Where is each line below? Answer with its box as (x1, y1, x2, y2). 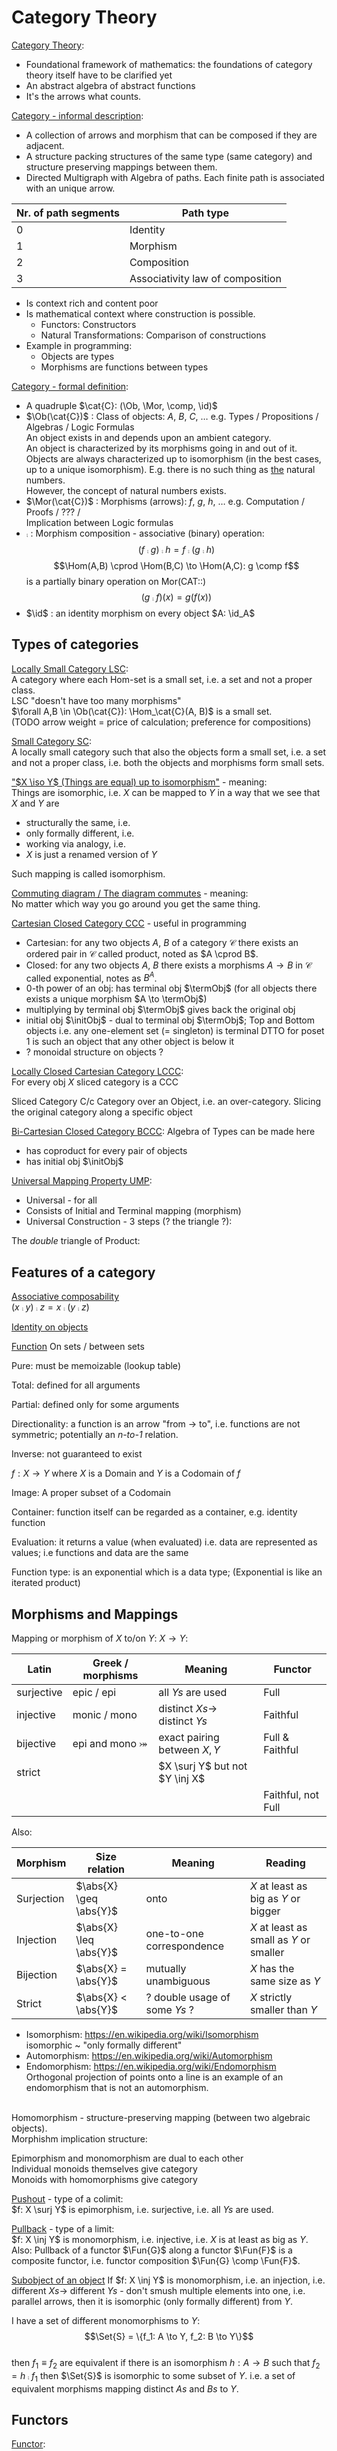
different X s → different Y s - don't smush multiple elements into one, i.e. (11, 2285, 306, 2297)
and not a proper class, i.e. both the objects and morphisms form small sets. (11, 756, 325, 768)
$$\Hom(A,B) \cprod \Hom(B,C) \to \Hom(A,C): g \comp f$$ (53, 559, 300, 571)
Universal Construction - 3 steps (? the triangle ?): (25, 1216, 233, 1228)
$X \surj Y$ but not (158, 1759, 248, 1773)
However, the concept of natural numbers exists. (25, 484, 227, 496)
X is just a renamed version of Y (25, 848, 158, 860)
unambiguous (145, 1974, 211, 1988)
